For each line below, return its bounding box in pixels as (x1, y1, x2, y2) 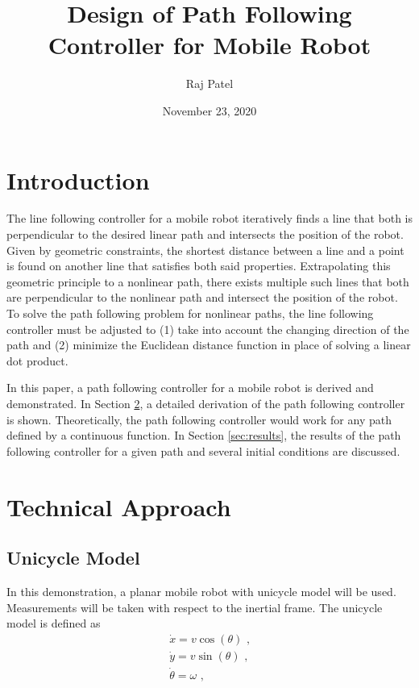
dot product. (6, 352, 68, 369)
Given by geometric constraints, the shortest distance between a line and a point (6, 241, 404, 258)
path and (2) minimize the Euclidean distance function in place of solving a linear (6, 336, 411, 353)
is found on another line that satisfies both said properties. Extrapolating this (6, 257, 391, 274)
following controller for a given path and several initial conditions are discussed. (6, 442, 400, 459)
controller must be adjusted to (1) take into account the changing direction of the (6, 320, 409, 337)
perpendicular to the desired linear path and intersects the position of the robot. (6, 226, 404, 243)
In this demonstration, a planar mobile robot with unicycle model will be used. (6, 582, 396, 599)
